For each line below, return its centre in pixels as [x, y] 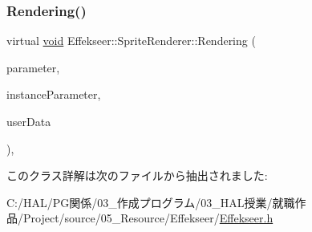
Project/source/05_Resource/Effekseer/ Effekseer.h [148, 218]
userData [29, 121]
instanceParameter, [54, 94]
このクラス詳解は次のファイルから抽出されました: [137, 175]
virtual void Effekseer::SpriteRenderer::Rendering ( [131, 41]
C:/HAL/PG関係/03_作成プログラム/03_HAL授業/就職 [151, 202]
